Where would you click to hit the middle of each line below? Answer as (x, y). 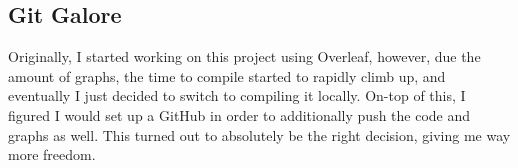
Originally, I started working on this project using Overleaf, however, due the (244, 56)
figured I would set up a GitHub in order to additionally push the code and (239, 114)
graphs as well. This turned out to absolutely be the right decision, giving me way (259, 134)
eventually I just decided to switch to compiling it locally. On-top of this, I (237, 95)
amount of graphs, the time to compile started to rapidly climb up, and (227, 75)
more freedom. (52, 154)
